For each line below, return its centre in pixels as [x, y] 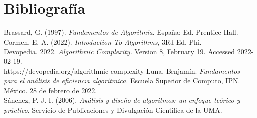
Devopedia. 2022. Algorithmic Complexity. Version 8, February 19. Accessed [119, 51]
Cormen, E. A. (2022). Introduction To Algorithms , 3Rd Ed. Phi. [103, 41]
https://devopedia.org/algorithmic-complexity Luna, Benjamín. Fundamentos [122, 71]
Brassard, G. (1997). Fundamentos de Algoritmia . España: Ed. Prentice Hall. [121, 32]
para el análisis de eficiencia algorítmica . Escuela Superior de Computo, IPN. [122, 81]
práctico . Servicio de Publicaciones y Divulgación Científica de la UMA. [113, 109]
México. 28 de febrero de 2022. [51, 90]
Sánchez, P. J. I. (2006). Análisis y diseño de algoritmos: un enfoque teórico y [122, 100]
